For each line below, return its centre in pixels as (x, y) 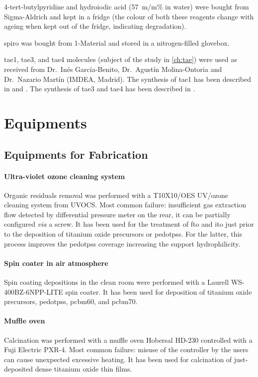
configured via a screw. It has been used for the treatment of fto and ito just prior (129, 224)
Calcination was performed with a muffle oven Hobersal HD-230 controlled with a (128, 340)
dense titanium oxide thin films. (84, 369)
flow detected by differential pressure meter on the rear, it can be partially (117, 214)
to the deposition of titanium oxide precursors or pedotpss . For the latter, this (123, 234)
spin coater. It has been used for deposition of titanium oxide (159, 291)
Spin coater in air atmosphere (56, 263)
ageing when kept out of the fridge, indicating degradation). (95, 26)
